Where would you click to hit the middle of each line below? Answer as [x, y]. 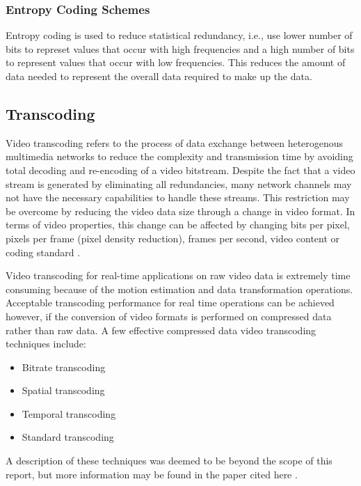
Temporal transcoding [69, 413]
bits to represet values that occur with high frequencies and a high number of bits [180, 48]
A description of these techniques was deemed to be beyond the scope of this [169, 461]
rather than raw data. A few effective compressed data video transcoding [161, 330]
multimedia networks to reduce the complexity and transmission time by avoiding [179, 156]
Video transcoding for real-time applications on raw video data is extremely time [178, 275]
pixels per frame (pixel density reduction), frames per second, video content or [173, 238]
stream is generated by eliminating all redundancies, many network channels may [179, 183]
